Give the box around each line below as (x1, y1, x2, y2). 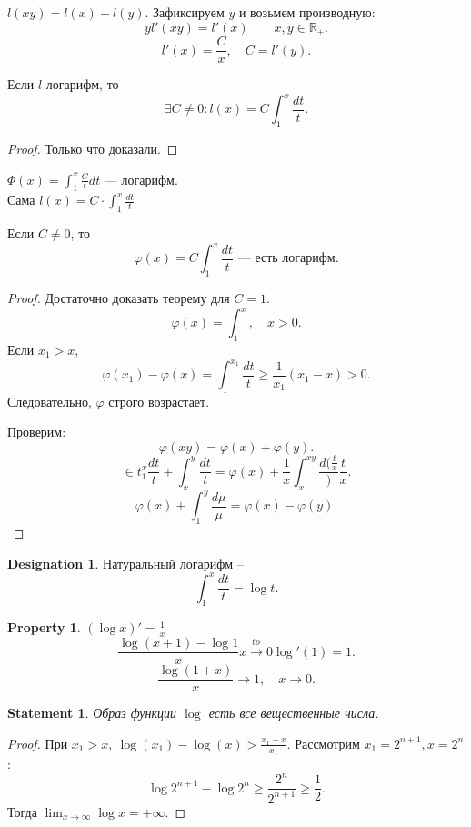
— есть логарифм (237, 252, 336, 266)
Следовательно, (7, 391, 92, 410)
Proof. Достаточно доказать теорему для (7, 288, 230, 308)
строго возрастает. (108, 391, 210, 410)
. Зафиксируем (145, 3, 225, 21)
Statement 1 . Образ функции (7, 703, 176, 722)
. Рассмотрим (286, 733, 360, 752)
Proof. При (7, 733, 68, 752)
